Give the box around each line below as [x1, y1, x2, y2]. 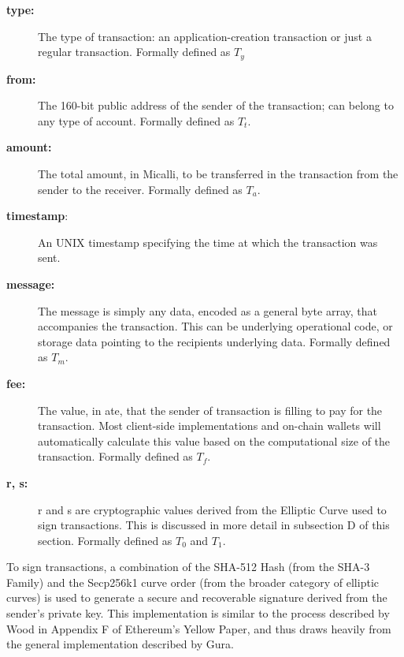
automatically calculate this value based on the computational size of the [38, 432, 391, 449]
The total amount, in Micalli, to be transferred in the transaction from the [38, 166, 398, 182]
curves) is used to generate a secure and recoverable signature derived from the [6, 589, 387, 606]
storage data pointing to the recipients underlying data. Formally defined [38, 333, 391, 349]
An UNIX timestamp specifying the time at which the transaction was [38, 233, 378, 250]
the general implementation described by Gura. [6, 636, 234, 652]
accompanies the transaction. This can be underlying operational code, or [38, 318, 393, 334]
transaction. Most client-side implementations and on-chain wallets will [38, 417, 381, 434]
